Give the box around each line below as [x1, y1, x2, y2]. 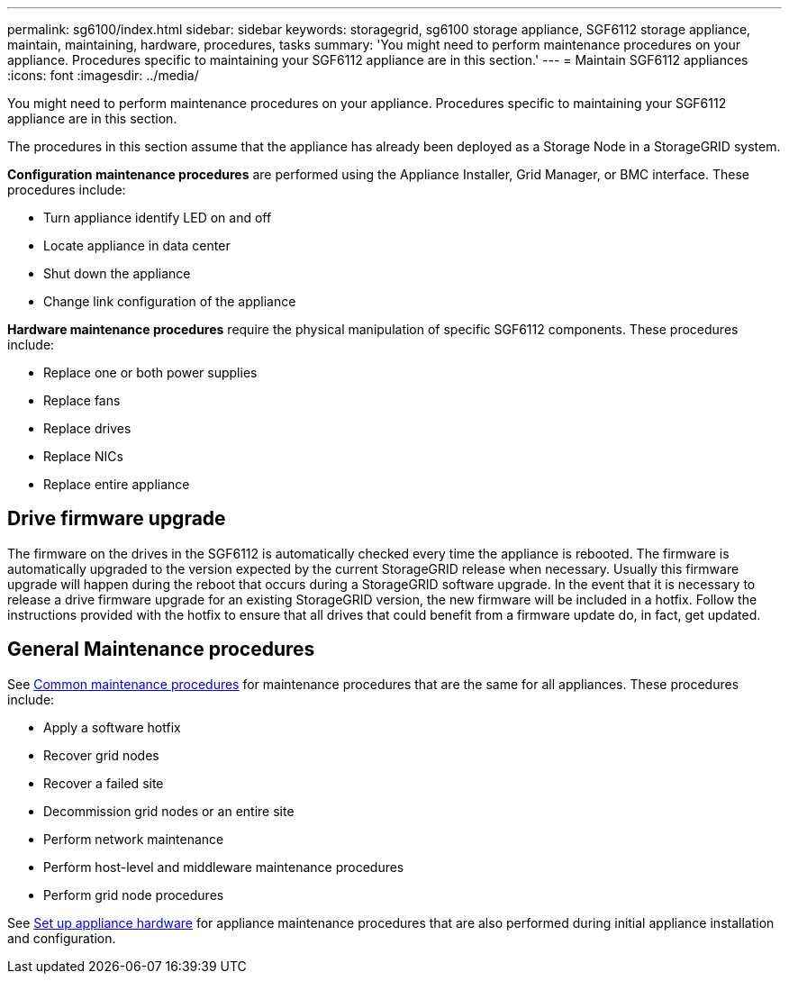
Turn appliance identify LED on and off [43, 210, 272, 225]
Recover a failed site [43, 775, 164, 791]
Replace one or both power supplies [43, 365, 258, 380]
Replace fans [43, 393, 121, 408]
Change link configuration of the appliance [43, 294, 296, 309]
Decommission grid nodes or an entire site [43, 803, 295, 819]
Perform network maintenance [43, 831, 224, 847]
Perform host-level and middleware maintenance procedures [43, 858, 404, 875]
